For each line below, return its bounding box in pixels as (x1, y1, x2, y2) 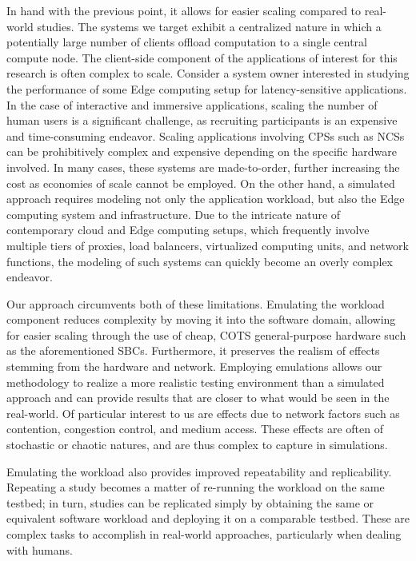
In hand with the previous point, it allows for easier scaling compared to (6, 2, 362, 18)
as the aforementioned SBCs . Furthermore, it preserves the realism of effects (6, 342, 380, 359)
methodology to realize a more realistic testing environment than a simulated (6, 373, 385, 390)
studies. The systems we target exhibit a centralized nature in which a (37, 18, 382, 34)
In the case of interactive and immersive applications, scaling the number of (6, 96, 378, 113)
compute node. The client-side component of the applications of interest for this (6, 49, 398, 66)
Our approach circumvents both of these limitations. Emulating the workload (6, 295, 385, 312)
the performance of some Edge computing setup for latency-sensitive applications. (6, 80, 407, 97)
